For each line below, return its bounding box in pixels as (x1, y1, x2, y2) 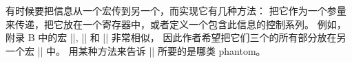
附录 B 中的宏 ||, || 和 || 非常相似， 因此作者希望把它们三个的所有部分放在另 (6, 30, 346, 45)
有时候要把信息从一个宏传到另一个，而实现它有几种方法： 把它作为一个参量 (6, 3, 346, 17)
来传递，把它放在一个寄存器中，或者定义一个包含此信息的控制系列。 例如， (6, 16, 346, 31)
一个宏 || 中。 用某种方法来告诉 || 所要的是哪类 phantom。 (6, 43, 266, 58)
